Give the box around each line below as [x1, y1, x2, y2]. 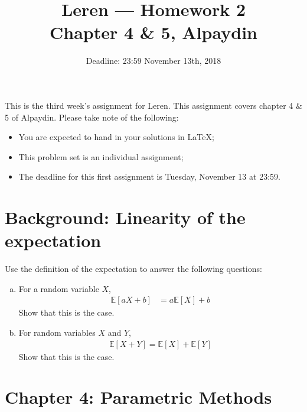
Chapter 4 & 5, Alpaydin [50, 20, 257, 44]
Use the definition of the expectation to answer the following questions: [5, 262, 262, 275]
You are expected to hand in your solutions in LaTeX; [18, 131, 214, 143]
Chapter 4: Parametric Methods [5, 385, 272, 409]
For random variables [18, 326, 96, 338]
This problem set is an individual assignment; [18, 150, 184, 163]
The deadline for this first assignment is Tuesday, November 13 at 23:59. [18, 170, 280, 183]
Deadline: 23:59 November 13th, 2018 [86, 54, 221, 67]
